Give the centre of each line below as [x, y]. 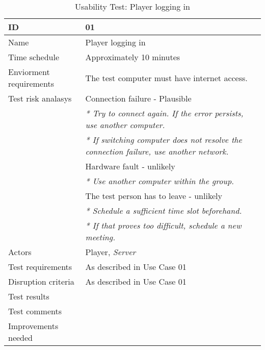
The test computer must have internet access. [166, 78]
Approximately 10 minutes [133, 57]
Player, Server [111, 252]
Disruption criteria [41, 281]
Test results [29, 296]
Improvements [33, 326]
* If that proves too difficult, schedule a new [163, 225]
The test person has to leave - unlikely [154, 196]
